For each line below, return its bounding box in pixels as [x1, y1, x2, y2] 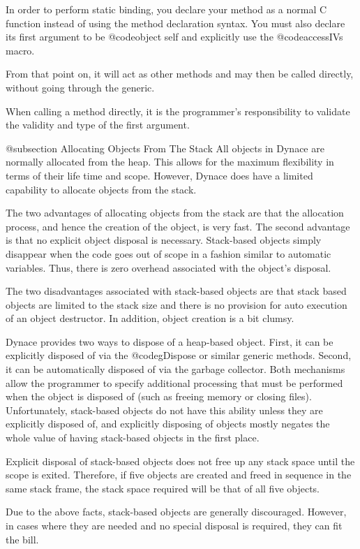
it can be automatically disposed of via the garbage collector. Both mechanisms [6, 362, 345, 376]
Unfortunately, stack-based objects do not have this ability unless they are [6, 402, 323, 417]
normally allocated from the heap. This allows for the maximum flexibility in [6, 154, 334, 169]
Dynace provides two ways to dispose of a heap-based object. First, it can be [6, 334, 333, 349]
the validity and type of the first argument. [6, 117, 190, 132]
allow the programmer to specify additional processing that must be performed [6, 375, 343, 390]
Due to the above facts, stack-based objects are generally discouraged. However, [6, 504, 347, 519]
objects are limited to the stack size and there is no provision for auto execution [6, 297, 347, 312]
